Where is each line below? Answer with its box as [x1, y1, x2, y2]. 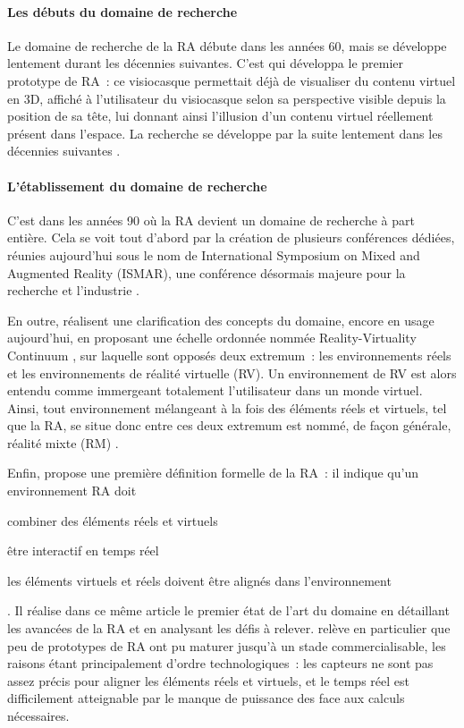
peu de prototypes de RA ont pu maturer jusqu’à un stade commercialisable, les [7, 636, 446, 655]
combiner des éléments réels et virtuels [7, 511, 218, 529]
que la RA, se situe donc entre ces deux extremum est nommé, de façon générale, [7, 416, 451, 435]
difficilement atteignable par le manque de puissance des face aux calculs [7, 689, 405, 707]
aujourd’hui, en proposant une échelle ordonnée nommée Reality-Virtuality [7, 328, 417, 347]
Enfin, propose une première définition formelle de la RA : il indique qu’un [7, 463, 418, 482]
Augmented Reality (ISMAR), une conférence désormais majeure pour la [7, 263, 406, 282]
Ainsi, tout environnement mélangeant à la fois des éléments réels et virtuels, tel [7, 398, 447, 417]
